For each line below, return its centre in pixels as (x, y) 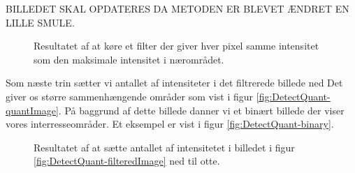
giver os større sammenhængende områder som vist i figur (130, 96)
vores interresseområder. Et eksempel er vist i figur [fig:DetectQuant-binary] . (170, 124)
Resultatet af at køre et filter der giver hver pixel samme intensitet (176, 46)
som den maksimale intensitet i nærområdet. (129, 59)
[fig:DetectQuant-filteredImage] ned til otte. (127, 161)
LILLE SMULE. (40, 22)
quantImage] (32, 110)
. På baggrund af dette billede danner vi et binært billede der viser (201, 110)
